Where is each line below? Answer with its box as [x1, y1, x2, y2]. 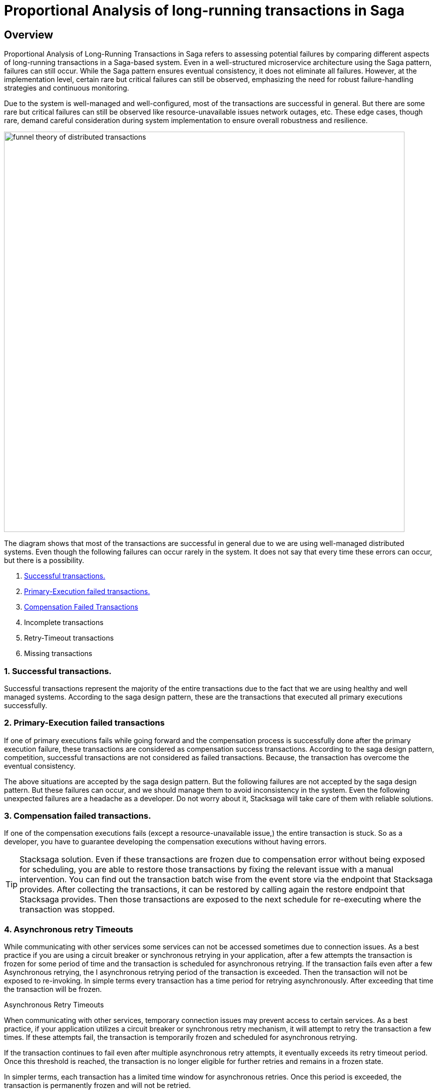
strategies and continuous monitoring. [4, 84, 129, 93]
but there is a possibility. [4, 556, 85, 565]
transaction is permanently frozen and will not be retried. [4, 1081, 191, 1090]
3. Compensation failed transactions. [4, 811, 151, 821]
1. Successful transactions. [4, 666, 112, 676]
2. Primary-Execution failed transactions [4, 718, 165, 728]
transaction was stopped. [20, 904, 115, 915]
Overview [4, 28, 54, 41]
